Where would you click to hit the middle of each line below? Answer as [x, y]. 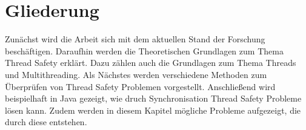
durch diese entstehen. [46, 122]
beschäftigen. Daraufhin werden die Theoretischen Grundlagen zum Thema [144, 50]
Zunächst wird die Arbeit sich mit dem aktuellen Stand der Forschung [135, 39]
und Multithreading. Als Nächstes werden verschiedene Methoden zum [136, 74]
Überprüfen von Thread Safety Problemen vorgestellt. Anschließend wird [140, 86]
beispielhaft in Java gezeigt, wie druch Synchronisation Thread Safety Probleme [153, 98]
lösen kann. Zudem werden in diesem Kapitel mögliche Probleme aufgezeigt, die [153, 110]
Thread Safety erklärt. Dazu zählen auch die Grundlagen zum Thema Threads [151, 63]
